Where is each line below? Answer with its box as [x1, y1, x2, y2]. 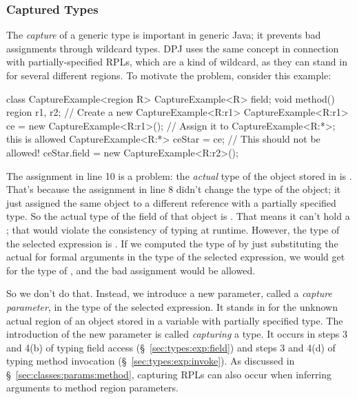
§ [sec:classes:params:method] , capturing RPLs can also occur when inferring [6, 367, 332, 381]
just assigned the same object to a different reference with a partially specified [6, 195, 336, 209]
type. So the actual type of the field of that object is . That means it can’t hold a [6, 209, 350, 223]
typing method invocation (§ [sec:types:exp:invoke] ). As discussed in [6, 354, 295, 368]
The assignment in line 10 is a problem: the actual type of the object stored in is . [6, 168, 352, 183]
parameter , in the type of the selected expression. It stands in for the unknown [6, 299, 338, 314]
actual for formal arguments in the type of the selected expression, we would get [6, 249, 345, 264]
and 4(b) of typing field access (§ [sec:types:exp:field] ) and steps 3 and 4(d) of [6, 340, 336, 354]
